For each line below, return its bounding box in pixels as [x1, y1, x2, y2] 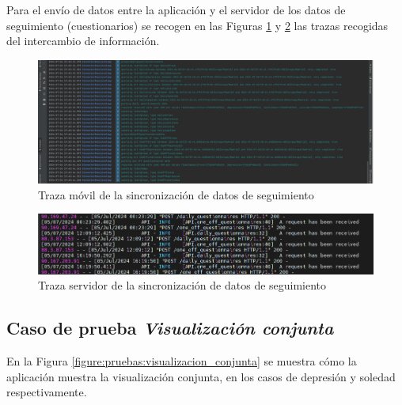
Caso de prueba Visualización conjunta [6, 316, 334, 340]
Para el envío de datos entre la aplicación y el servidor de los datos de [6, 2, 346, 17]
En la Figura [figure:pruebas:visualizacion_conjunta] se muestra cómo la [6, 353, 357, 369]
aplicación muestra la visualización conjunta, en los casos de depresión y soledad [6, 368, 396, 384]
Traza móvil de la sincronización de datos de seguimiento [38, 186, 314, 202]
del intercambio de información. [6, 32, 160, 49]
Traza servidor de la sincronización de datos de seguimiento [38, 277, 327, 293]
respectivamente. [6, 384, 87, 400]
